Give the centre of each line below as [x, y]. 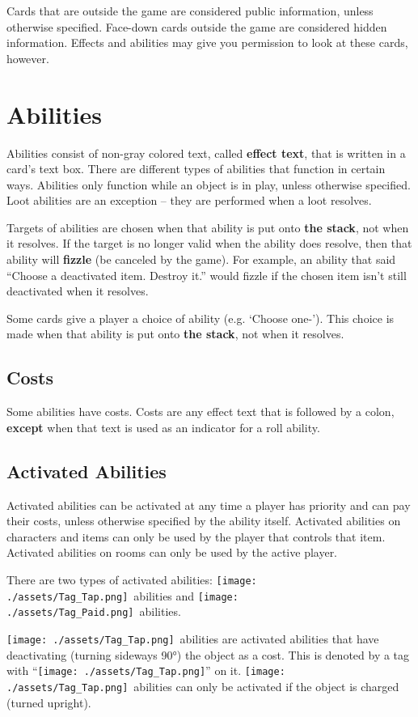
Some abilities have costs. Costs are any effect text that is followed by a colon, [201, 412]
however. [28, 58]
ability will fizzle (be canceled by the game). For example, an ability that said [201, 259]
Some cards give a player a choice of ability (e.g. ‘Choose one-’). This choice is [201, 318]
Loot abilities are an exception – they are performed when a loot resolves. [189, 200]
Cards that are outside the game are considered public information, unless [190, 11]
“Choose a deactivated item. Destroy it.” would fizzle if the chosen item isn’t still [207, 275]
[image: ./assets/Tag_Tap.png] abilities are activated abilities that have [193, 638]
